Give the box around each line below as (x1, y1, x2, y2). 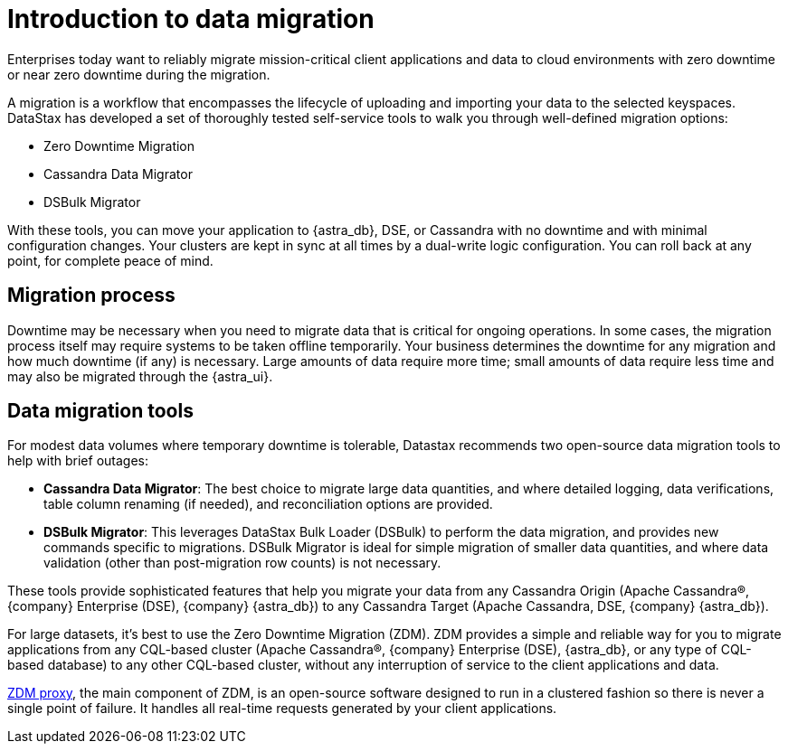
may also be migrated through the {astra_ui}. (7, 368, 273, 384)
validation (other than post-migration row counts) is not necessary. (43, 555, 441, 571)
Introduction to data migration (7, 4, 375, 34)
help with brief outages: (7, 453, 148, 469)
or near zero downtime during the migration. (7, 66, 271, 82)
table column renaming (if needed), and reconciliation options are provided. (43, 496, 493, 512)
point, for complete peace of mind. (7, 252, 214, 268)
